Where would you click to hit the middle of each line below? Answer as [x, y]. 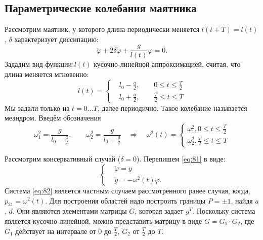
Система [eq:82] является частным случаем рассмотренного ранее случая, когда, [127, 190]
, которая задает [159, 211]
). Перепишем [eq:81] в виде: [181, 159]
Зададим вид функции [38, 64]
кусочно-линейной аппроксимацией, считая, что [167, 64]
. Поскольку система [224, 211]
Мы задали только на [37, 108]
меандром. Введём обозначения [53, 118]
